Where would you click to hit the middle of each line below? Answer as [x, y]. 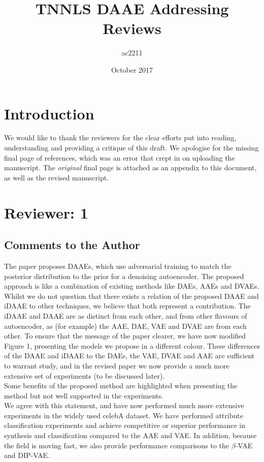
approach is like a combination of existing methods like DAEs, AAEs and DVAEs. [132, 286]
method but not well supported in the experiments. [84, 395]
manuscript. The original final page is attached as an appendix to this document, [130, 167]
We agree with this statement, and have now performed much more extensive [124, 405]
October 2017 [132, 69]
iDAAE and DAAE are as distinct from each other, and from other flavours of [126, 315]
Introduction [49, 113]
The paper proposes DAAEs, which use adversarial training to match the [118, 266]
